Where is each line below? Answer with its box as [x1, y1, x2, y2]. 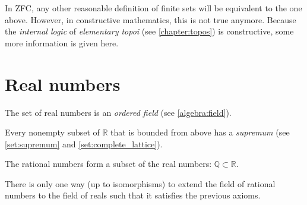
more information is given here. [5, 36, 119, 49]
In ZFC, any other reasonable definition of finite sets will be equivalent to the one [5, 2, 302, 14]
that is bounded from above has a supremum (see [110, 126, 290, 138]
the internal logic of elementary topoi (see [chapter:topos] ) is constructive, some [5, 25, 294, 37]
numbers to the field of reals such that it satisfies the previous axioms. [5, 189, 261, 201]
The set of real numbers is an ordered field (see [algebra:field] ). [5, 106, 232, 118]
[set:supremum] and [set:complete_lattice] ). [5, 137, 163, 150]
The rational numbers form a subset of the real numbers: [5, 157, 212, 170]
